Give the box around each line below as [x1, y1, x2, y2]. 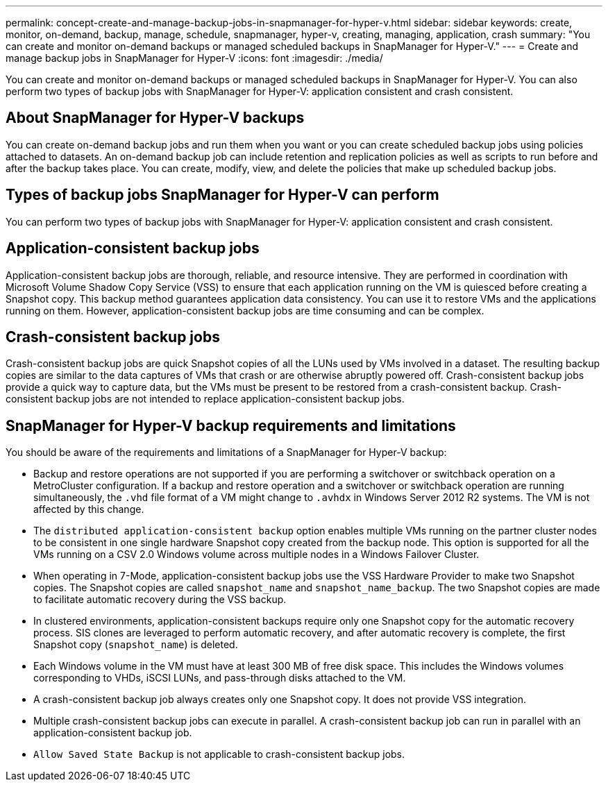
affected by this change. [33, 503, 144, 516]
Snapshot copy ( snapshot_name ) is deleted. [33, 638, 238, 651]
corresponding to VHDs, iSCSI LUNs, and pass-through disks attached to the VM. [33, 672, 406, 684]
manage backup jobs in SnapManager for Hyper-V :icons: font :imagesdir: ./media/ [6, 52, 383, 64]
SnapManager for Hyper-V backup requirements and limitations [6, 416, 456, 434]
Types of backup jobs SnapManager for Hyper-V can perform [6, 186, 439, 204]
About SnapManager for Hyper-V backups [6, 109, 305, 127]
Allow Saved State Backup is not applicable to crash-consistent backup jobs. [33, 748, 405, 761]
